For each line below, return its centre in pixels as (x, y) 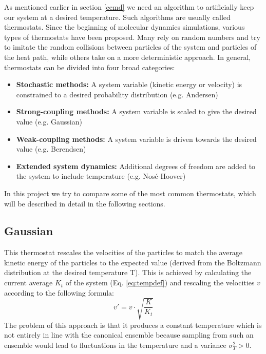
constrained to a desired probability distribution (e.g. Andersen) (117, 94)
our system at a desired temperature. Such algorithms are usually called (117, 17)
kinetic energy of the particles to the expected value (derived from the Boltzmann (133, 262)
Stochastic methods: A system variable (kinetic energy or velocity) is (129, 84)
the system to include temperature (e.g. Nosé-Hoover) (101, 176)
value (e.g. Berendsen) (51, 149)
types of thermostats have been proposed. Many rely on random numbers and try (132, 37)
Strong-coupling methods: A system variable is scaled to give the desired (136, 111)
